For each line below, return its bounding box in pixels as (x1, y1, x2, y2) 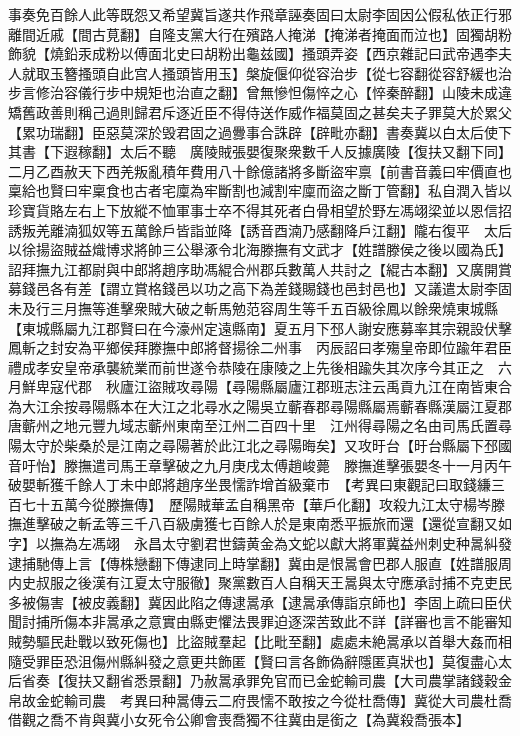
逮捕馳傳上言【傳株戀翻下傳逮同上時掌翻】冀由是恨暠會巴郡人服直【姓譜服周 (8, 552, 512, 573)
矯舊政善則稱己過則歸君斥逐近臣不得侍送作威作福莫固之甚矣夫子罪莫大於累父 (8, 101, 512, 122)
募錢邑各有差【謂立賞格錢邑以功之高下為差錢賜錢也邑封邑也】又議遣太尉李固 (8, 278, 512, 299)
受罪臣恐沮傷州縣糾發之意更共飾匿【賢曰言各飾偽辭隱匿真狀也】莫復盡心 (21, 650, 498, 671)
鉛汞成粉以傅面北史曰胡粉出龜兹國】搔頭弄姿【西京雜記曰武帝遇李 (63, 43, 498, 64)
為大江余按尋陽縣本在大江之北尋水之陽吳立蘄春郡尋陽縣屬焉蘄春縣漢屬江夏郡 (8, 395, 512, 416)
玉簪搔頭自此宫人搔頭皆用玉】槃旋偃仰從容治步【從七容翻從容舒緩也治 (49, 62, 512, 83)
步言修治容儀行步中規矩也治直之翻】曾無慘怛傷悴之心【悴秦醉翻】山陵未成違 (8, 82, 512, 103)
